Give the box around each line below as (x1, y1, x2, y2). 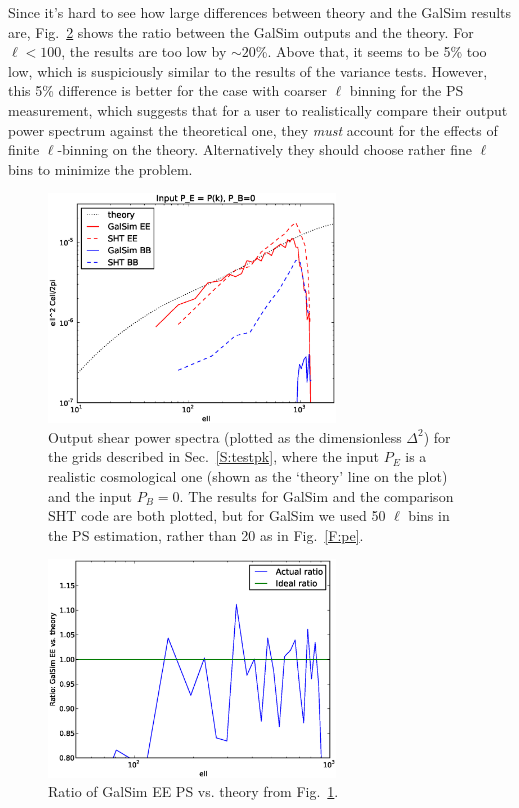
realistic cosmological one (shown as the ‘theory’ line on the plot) (48, 465, 448, 486)
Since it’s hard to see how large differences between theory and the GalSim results (8, 2, 512, 22)
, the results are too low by (61, 41, 227, 62)
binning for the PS (349, 80, 464, 101)
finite (8, 139, 40, 160)
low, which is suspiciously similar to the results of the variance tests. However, (8, 60, 488, 81)
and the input (48, 485, 133, 506)
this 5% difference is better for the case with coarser (8, 80, 327, 101)
